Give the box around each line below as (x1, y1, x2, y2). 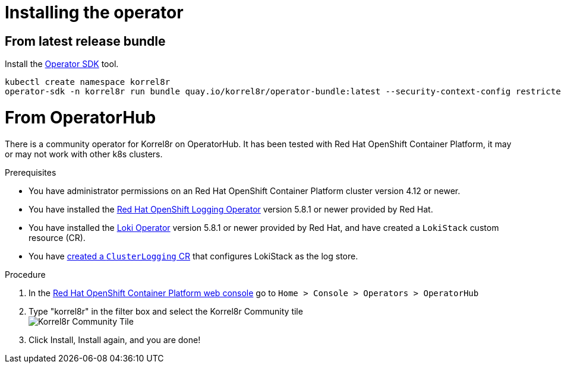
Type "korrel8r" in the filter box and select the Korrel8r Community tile (29, 306, 303, 316)
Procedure (5, 269, 46, 280)
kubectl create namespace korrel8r (5, 77, 171, 87)
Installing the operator (5, 2, 184, 23)
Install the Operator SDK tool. (5, 59, 119, 69)
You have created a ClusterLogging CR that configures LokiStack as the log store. (29, 250, 358, 261)
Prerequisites (5, 167, 56, 177)
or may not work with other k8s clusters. (5, 148, 163, 159)
